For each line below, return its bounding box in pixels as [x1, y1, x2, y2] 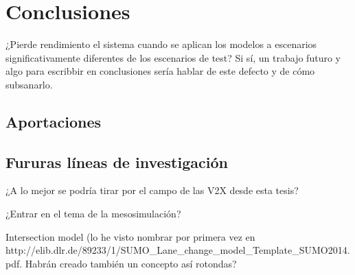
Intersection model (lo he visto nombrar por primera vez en [5, 229, 255, 243]
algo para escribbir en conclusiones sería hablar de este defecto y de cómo [5, 64, 315, 78]
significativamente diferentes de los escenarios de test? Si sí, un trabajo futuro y [5, 50, 341, 64]
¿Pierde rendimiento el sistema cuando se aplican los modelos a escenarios [5, 37, 317, 51]
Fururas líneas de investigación [5, 151, 228, 172]
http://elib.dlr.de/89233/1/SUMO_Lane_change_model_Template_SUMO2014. [5, 243, 350, 257]
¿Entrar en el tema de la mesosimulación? [5, 206, 181, 221]
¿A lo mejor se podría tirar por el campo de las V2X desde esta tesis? [5, 183, 299, 198]
